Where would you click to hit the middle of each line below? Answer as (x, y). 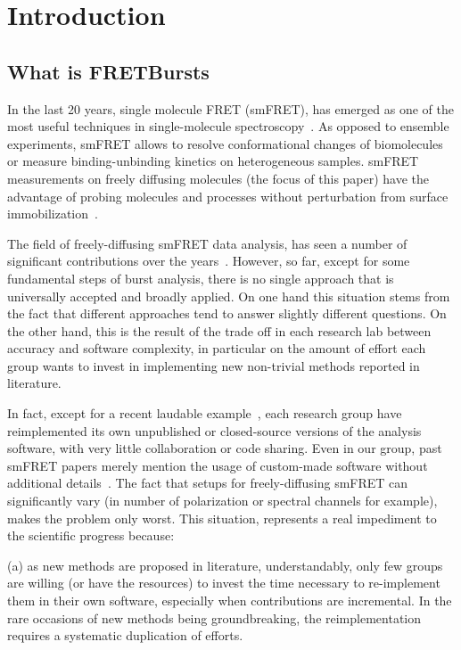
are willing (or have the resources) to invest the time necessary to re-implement (224, 583)
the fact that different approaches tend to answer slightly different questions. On (227, 313)
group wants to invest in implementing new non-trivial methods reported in (214, 365)
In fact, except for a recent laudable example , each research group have (205, 413)
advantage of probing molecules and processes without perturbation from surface (228, 196)
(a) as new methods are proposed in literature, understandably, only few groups (225, 565)
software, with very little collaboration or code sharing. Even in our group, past (225, 448)
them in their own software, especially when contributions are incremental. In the (230, 601)
